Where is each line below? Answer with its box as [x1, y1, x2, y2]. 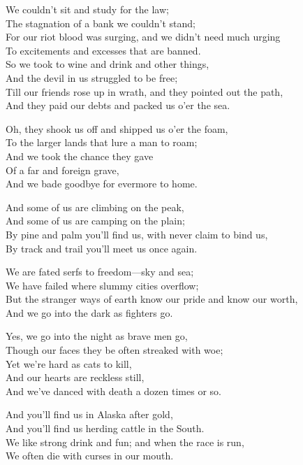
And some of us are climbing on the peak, [6, 199, 184, 214]
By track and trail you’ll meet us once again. [6, 241, 198, 255]
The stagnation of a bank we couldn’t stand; [6, 15, 196, 30]
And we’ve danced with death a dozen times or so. [6, 383, 221, 398]
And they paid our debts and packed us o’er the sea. [6, 98, 230, 113]
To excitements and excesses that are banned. [6, 43, 201, 57]
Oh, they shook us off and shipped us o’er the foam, [6, 121, 228, 136]
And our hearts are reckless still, [6, 370, 145, 385]
